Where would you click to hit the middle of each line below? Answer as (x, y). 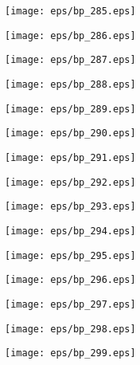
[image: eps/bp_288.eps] (70, 84)
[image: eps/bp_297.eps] (70, 304)
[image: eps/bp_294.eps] (70, 231)
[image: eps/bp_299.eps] (70, 353)
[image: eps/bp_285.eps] (70, 11)
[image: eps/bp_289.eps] (70, 109)
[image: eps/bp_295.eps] (70, 255)
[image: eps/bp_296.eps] (70, 280)
